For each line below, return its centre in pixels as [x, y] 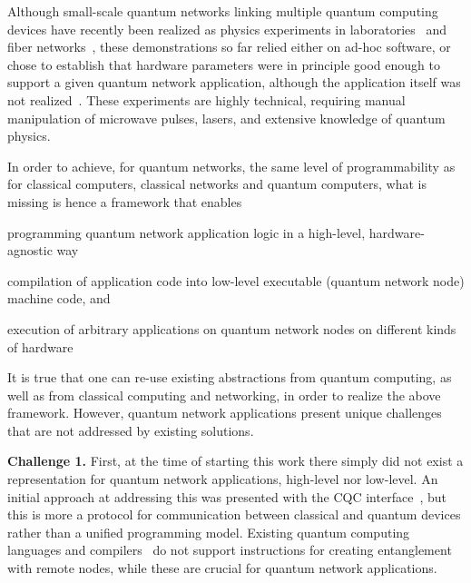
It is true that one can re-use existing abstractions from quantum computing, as [230, 377]
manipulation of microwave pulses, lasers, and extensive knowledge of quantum [226, 118]
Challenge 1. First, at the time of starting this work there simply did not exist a [235, 461]
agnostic [30, 250]
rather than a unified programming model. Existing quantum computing [209, 532]
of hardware [40, 346]
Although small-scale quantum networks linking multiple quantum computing [223, 11]
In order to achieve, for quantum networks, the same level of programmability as [231, 166]
